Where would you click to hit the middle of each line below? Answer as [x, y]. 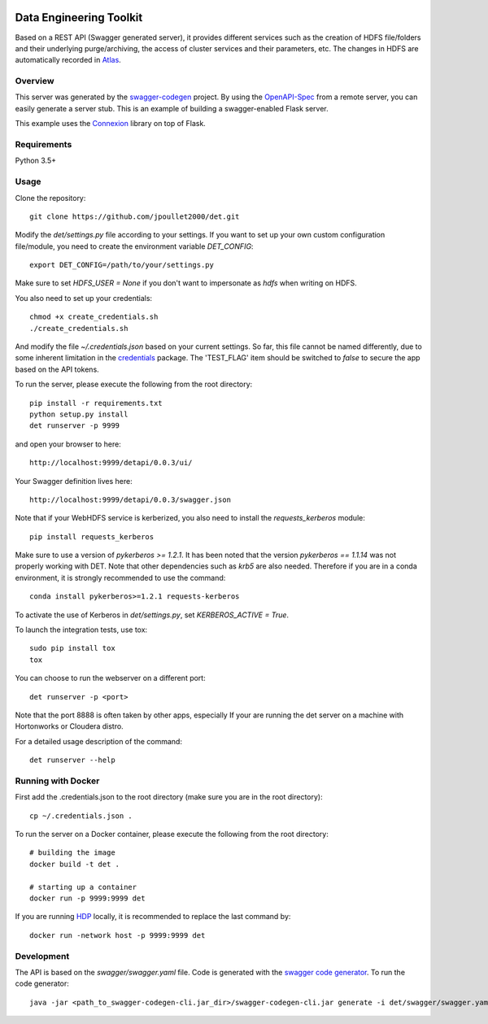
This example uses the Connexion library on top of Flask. [111, 124]
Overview [35, 81]
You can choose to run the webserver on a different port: [111, 678]
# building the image [72, 853]
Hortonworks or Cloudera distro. [69, 726]
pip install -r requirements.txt [96, 403]
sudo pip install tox [72, 648]
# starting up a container [83, 887]
